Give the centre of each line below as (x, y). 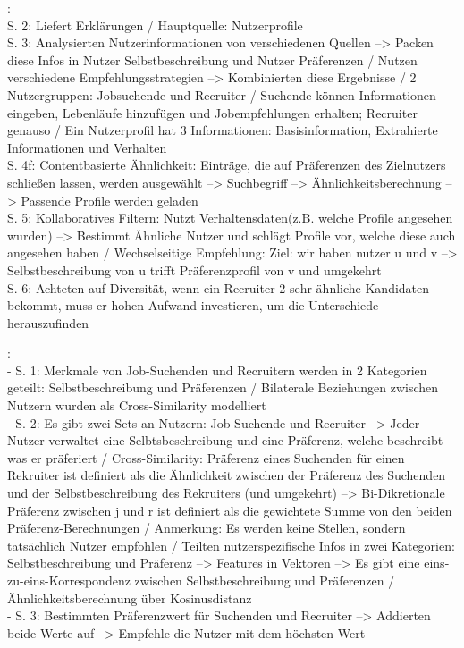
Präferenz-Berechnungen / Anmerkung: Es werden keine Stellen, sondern (207, 528)
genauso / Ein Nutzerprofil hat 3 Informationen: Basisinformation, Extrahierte (223, 130)
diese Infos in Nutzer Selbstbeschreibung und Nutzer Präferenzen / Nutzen (212, 59)
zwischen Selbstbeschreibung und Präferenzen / (265, 580)
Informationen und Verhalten (87, 147)
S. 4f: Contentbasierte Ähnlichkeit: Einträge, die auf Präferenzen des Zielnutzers (227, 165)
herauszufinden (48, 322)
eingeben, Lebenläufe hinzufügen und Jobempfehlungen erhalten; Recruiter (212, 112)
